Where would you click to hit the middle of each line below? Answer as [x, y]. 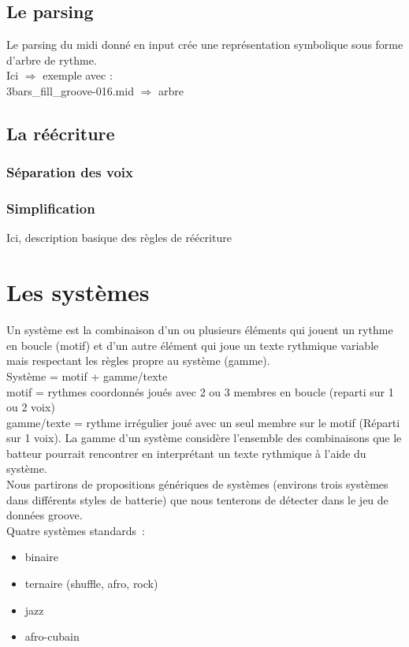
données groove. [45, 515]
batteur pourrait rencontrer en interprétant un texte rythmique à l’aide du [186, 453]
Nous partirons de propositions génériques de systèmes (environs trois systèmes [197, 484]
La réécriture [61, 133]
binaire [41, 557]
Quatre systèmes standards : [76, 530]
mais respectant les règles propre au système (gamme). [138, 361]
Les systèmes [78, 292]
